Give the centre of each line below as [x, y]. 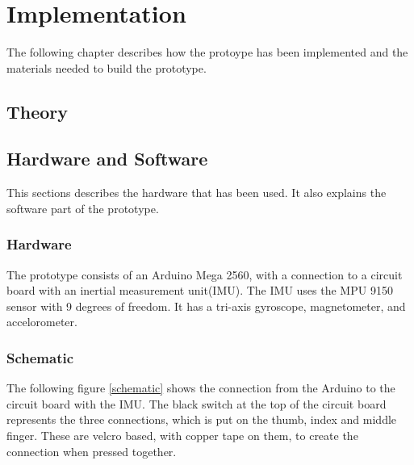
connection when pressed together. [92, 451]
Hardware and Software [107, 159]
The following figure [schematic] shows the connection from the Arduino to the [201, 388]
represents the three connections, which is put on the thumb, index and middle [202, 419]
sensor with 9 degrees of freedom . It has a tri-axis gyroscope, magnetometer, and [206, 306]
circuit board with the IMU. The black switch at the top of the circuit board [197, 403]
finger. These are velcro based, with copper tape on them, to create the [182, 436]
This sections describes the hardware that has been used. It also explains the [197, 193]
